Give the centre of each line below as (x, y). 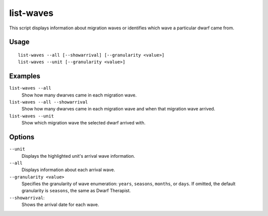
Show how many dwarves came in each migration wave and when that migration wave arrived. (118, 109)
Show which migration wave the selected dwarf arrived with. (84, 123)
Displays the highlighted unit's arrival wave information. (78, 156)
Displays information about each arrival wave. (68, 170)
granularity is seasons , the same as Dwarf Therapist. (76, 191)
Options (22, 137)
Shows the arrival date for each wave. (60, 205)
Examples (25, 76)
